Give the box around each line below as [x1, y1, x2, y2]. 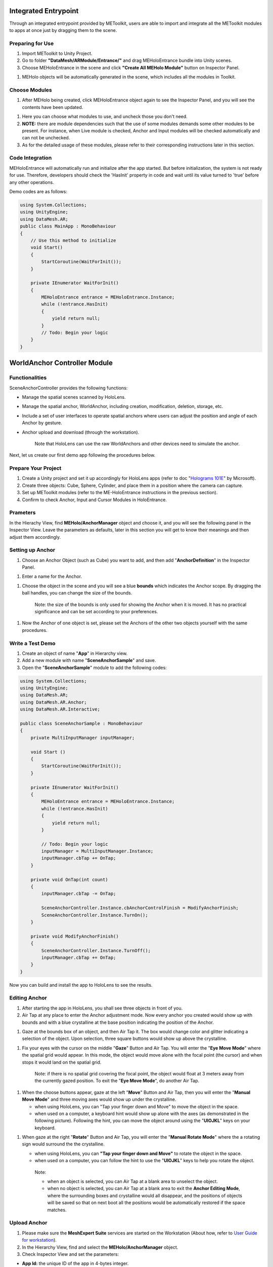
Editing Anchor [9, 994, 48, 1001]
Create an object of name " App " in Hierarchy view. [22, 650, 128, 656]
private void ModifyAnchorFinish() [30, 933, 119, 939]
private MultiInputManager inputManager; [30, 735, 135, 740]
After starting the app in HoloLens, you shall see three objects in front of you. [22, 1005, 183, 1011]
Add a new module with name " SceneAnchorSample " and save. [22, 657, 156, 663]
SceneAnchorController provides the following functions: [9, 385, 128, 391]
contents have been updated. [22, 104, 83, 110]
